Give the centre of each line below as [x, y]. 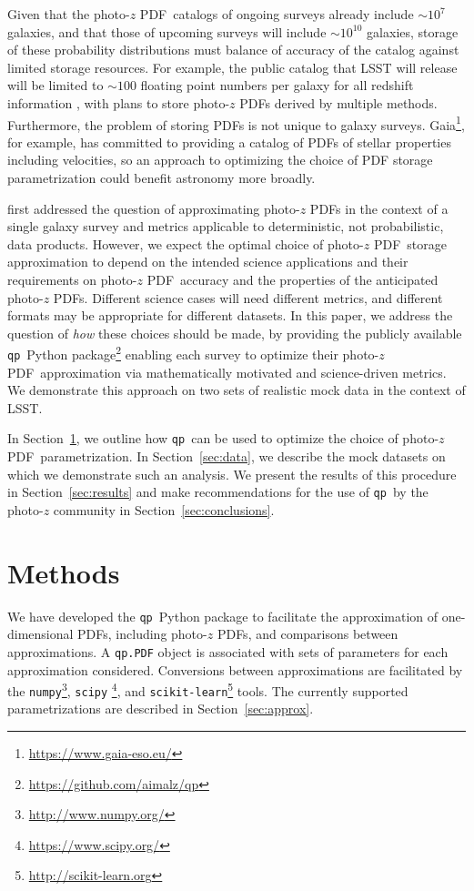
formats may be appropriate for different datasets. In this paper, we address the [230, 315]
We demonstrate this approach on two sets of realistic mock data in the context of [237, 390]
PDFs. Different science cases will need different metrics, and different [248, 297]
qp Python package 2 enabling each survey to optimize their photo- [193, 353]
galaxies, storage [413, 31]
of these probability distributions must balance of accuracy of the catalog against [233, 50]
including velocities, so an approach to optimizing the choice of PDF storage [220, 160]
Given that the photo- [69, 14]
